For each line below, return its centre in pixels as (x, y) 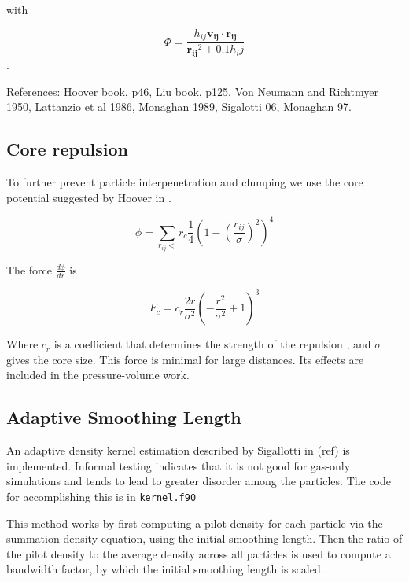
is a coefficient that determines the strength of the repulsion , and (212, 344)
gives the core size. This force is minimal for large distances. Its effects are (185, 359)
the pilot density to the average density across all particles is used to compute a (199, 553)
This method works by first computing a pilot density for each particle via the (195, 523)
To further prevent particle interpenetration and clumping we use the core (185, 182)
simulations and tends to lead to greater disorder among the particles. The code (199, 481)
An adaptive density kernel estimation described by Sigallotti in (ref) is (178, 450)
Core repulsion (67, 149)
